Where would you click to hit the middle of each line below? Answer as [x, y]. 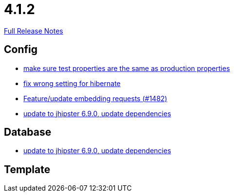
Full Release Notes [34, 31]
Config [21, 50]
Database [28, 132]
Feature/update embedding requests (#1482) [95, 98]
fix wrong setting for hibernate [72, 83]
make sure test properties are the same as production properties [127, 68]
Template [27, 169]
